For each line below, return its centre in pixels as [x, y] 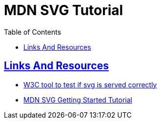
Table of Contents [33, 32]
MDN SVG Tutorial [64, 10]
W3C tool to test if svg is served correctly [90, 84]
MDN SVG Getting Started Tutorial [78, 100]
